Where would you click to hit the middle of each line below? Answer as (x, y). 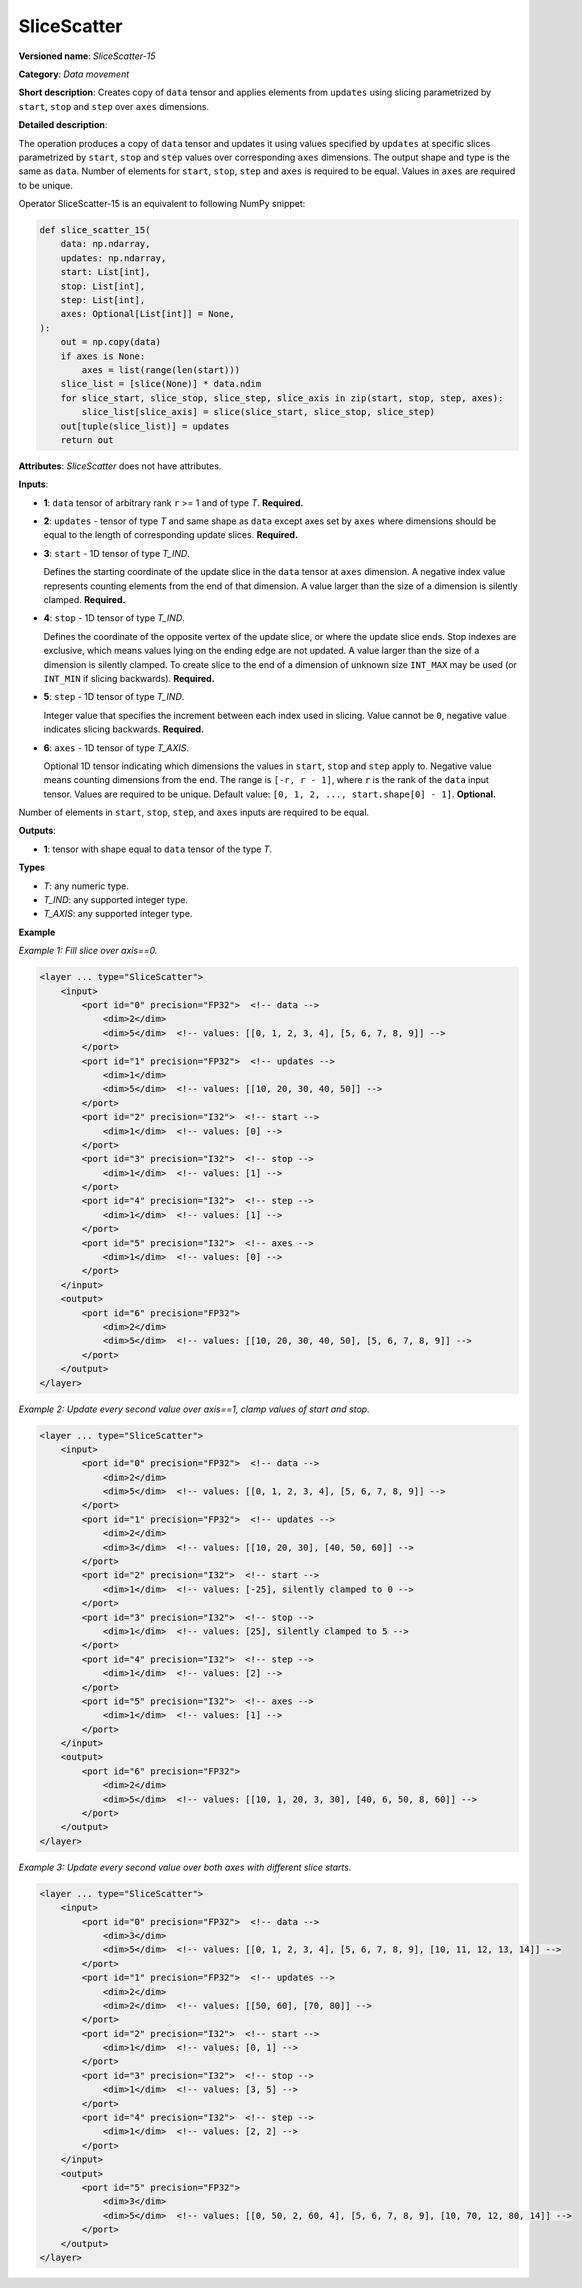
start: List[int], (105, 272)
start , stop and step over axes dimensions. (114, 106)
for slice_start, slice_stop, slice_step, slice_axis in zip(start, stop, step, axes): (282, 398)
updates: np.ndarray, (113, 258)
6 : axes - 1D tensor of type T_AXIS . (116, 747)
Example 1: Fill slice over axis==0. (88, 951)
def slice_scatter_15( (95, 230)
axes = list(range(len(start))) (160, 369)
